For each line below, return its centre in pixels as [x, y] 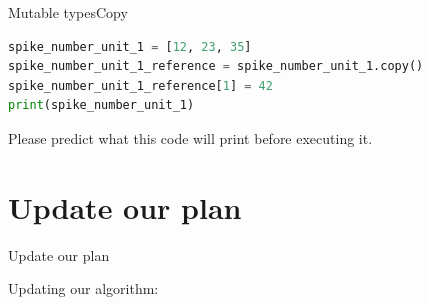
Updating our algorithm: [83, 288]
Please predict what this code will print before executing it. [190, 137]
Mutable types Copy [68, 12]
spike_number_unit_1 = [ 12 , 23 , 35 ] [130, 46]
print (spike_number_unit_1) [101, 105]
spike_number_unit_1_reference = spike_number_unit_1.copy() [216, 66]
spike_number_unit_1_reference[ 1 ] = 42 [140, 85]
